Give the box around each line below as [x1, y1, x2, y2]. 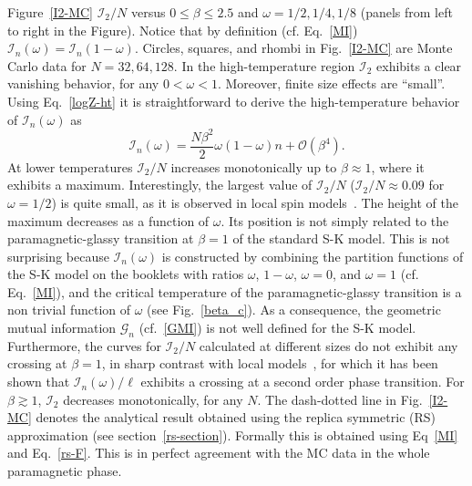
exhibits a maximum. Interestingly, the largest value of [7, 175, 313, 194]
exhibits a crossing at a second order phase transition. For [140, 372, 465, 391]
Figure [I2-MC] [7, 3, 93, 21]
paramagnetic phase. [7, 461, 122, 481]
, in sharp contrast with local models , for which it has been [101, 354, 438, 373]
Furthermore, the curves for [7, 336, 161, 355]
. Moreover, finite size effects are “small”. [217, 74, 446, 93]
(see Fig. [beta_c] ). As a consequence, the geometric [147, 300, 441, 319]
